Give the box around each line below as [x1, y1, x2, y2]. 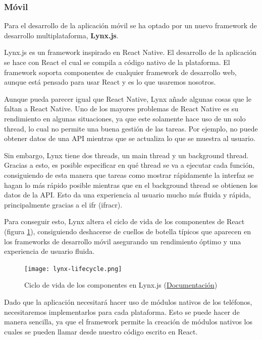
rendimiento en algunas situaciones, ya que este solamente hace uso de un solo [4, 113, 246, 123]
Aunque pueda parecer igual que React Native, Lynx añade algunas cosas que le [4, 93, 251, 104]
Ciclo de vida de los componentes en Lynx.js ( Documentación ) [24, 280, 218, 290]
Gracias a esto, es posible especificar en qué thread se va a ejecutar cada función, [4, 160, 255, 170]
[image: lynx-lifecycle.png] [24, 265, 122, 273]
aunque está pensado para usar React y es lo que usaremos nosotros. [4, 77, 216, 87]
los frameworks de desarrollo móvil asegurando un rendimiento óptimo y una [4, 236, 241, 246]
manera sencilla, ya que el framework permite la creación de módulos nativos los [4, 316, 253, 327]
